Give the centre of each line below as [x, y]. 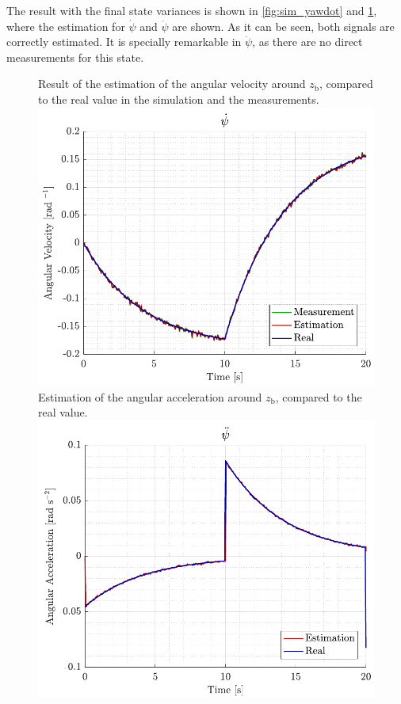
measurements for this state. [75, 57]
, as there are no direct [307, 42]
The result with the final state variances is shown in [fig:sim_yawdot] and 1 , [192, 10]
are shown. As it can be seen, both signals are [283, 26]
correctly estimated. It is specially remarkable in [124, 42]
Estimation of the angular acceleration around [150, 396]
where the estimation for [66, 26]
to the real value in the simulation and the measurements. [179, 99]
